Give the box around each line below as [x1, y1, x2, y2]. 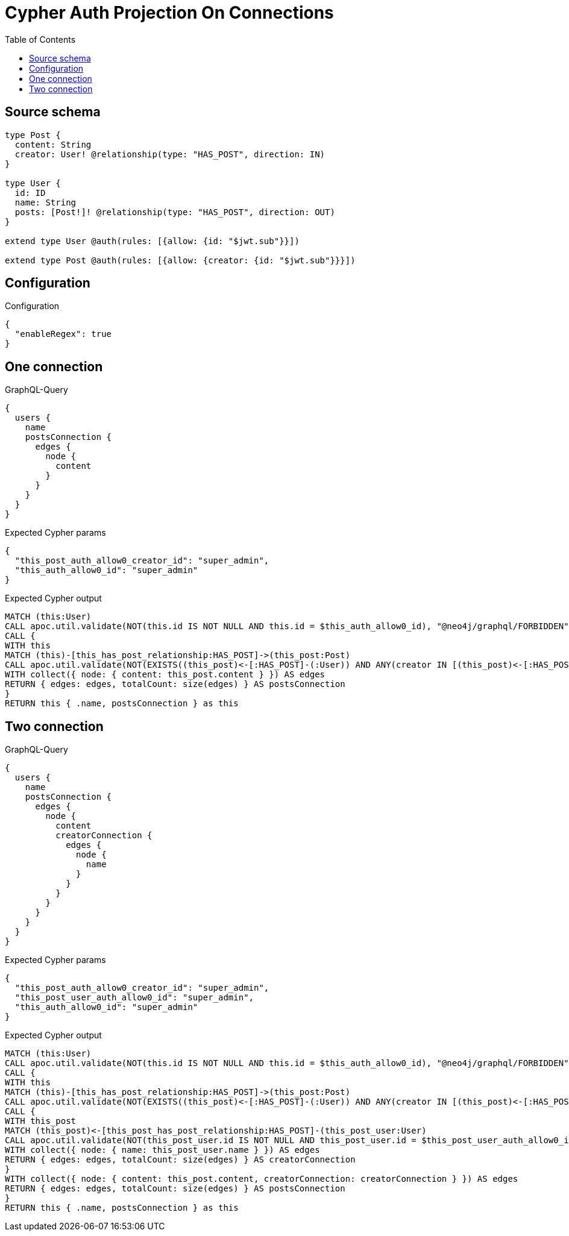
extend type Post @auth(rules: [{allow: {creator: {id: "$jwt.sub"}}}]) [5, 255, 356, 265]
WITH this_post [5, 1116, 77, 1126]
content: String [14, 139, 92, 149]
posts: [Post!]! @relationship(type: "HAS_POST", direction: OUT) [14, 207, 335, 217]
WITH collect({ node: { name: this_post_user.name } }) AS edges [5, 1145, 320, 1155]
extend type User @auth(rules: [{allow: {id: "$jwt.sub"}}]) [5, 236, 300, 246]
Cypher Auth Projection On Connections [5, 2, 334, 23]
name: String [14, 197, 77, 207]
